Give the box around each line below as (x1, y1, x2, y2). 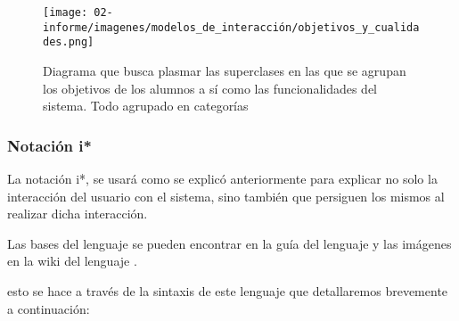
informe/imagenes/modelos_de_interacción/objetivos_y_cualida (43, 21, 420, 34)
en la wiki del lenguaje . (7, 251, 137, 270)
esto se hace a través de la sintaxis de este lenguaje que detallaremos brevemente (7, 281, 448, 300)
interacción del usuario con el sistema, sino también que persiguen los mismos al (7, 186, 445, 205)
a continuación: (7, 299, 90, 317)
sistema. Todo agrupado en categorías (43, 96, 249, 115)
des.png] (43, 36, 94, 49)
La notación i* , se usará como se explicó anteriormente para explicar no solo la (7, 169, 438, 187)
